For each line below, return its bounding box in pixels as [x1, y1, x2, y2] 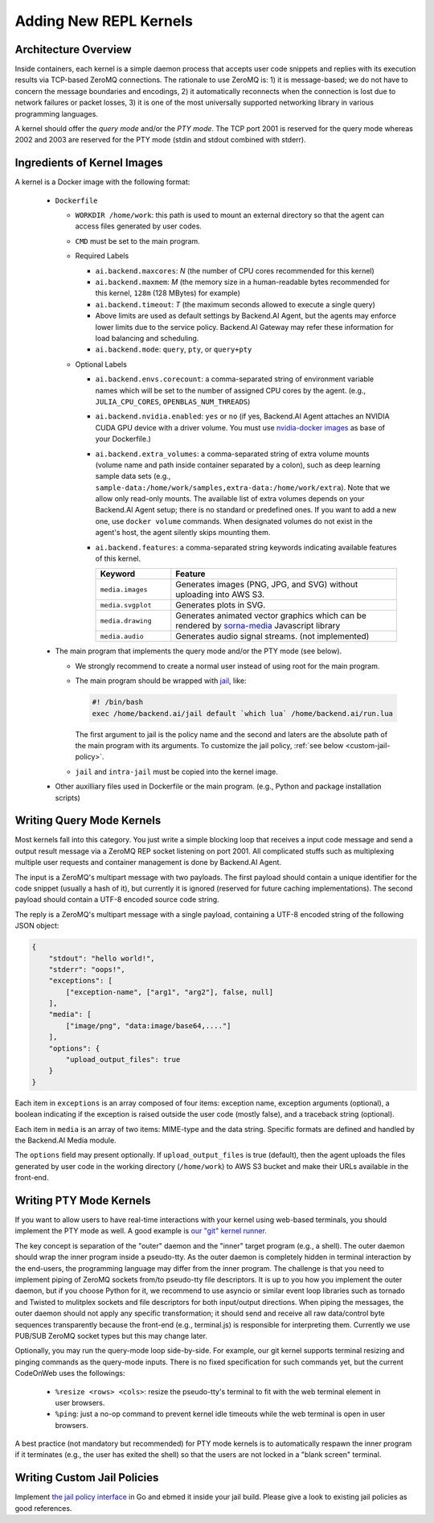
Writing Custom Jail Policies [14, 1471, 159, 1484]
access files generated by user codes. [75, 221, 203, 231]
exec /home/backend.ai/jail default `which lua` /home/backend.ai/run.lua [92, 709, 394, 718]
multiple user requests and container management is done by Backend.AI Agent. [14, 858, 281, 867]
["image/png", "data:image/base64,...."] [65, 1021, 231, 1030]
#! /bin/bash [92, 698, 144, 707]
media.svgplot [100, 600, 152, 609]
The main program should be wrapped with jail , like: [75, 676, 247, 685]
